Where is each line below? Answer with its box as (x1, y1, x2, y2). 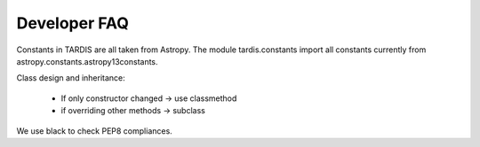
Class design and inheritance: (16, 73, 126, 83)
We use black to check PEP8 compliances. (16, 125, 172, 136)
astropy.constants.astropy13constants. (16, 56, 159, 66)
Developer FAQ (16, 13, 129, 33)
